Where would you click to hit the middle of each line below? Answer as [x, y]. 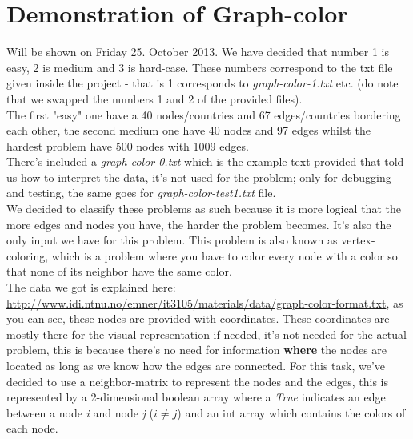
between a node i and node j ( [80, 412]
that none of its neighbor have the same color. [119, 271]
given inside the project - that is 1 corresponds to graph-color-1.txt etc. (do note [202, 83]
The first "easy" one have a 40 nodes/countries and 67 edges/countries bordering [204, 114]
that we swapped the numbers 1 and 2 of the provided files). [154, 98]
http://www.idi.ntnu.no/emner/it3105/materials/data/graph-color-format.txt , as [205, 302]
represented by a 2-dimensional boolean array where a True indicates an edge [196, 397]
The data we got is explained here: [91, 287]
